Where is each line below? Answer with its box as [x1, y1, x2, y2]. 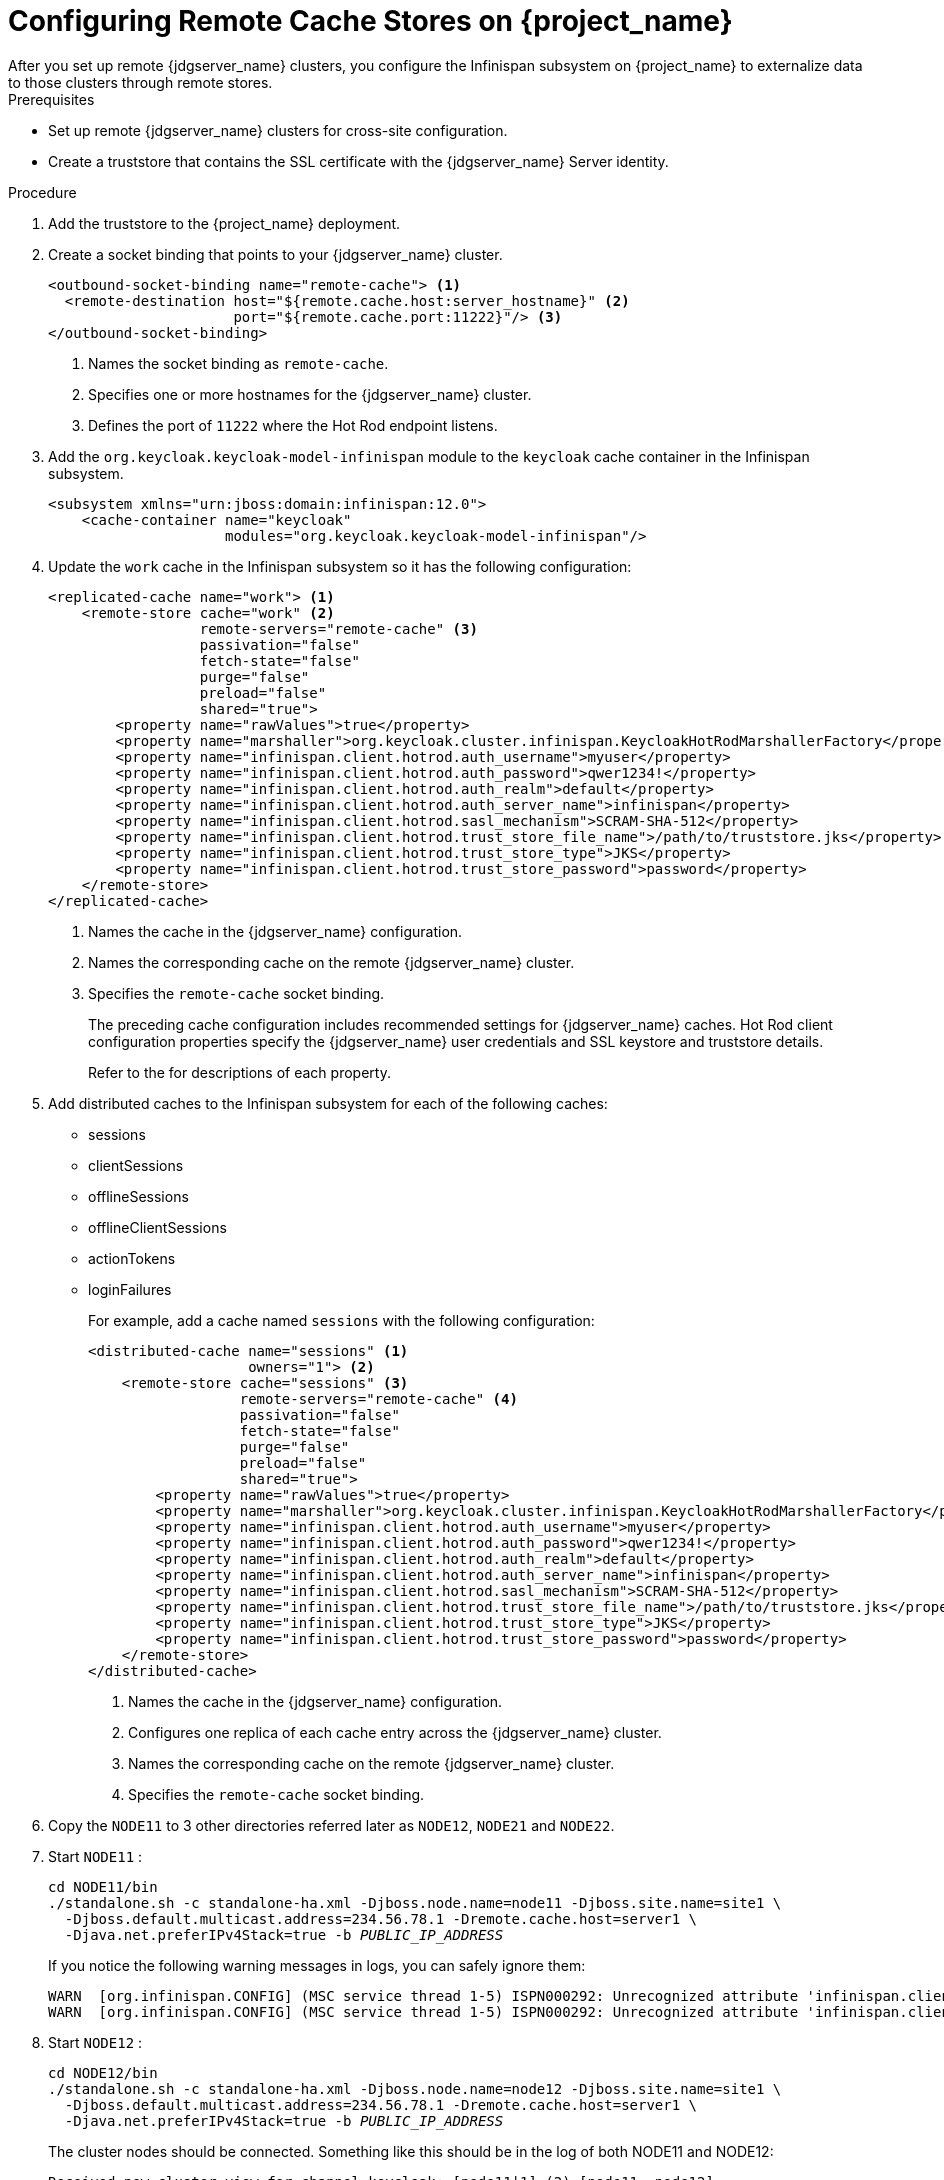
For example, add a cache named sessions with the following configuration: [88, 1311, 595, 1329]
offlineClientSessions [88, 1218, 227, 1236]
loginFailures [88, 1280, 172, 1298]
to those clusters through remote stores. [8, 73, 273, 91]
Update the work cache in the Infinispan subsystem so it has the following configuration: [48, 557, 632, 575]
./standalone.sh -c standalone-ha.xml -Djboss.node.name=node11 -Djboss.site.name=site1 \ [48, 1894, 782, 1911]
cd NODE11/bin [48, 1878, 158, 1895]
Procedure [8, 183, 77, 201]
